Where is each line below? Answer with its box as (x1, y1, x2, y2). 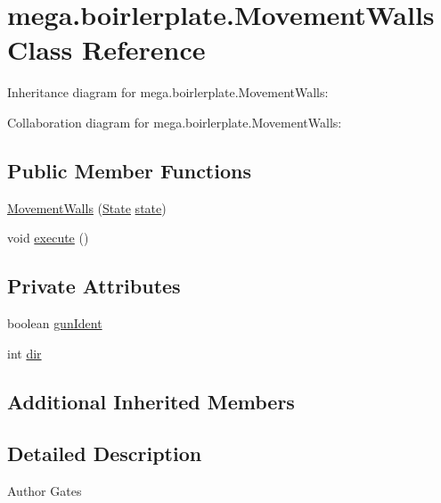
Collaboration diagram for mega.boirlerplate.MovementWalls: (7, 112, 342, 131)
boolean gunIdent (7, 314, 102, 333)
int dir (7, 343, 42, 362)
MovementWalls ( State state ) (7, 198, 167, 217)
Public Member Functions (7, 156, 251, 184)
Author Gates (7, 482, 82, 500)
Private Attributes (7, 272, 181, 300)
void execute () (7, 228, 89, 247)
